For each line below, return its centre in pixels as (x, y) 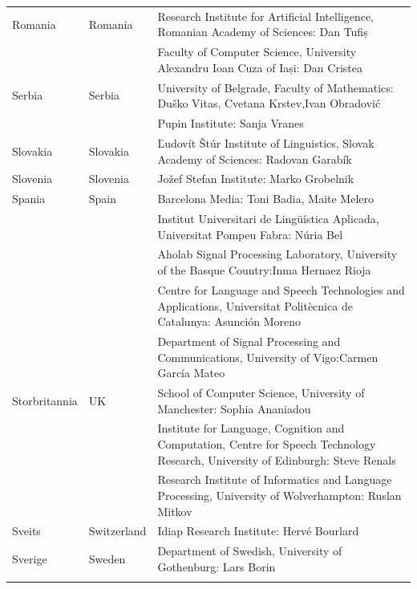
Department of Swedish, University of (250, 551)
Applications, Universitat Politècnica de (255, 305)
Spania (29, 199)
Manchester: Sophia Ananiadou (234, 408)
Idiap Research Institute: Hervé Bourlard (258, 531)
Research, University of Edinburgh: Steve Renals (277, 459)
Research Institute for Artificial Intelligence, (265, 16)
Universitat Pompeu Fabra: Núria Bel (250, 234)
